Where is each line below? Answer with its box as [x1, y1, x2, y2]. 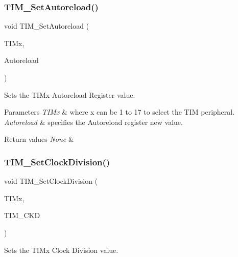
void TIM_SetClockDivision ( [4, 176, 98, 186]
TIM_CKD [4, 210, 40, 221]
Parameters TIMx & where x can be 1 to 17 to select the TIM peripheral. [4, 106, 235, 117]
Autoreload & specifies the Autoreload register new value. [4, 116, 183, 127]
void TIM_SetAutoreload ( [4, 20, 89, 31]
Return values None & [4, 134, 74, 144]
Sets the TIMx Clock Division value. [4, 244, 118, 255]
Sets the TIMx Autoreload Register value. [4, 89, 135, 100]
